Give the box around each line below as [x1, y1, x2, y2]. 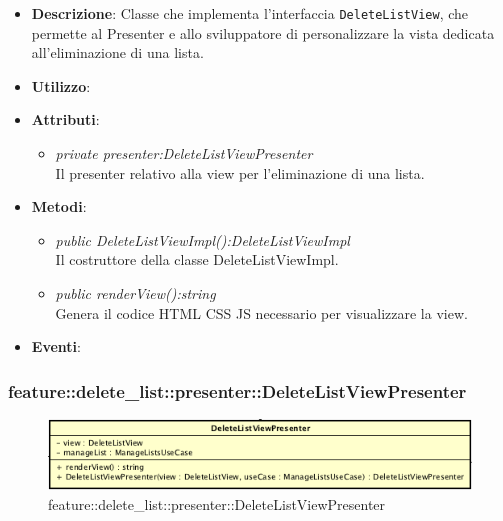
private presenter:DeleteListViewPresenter [55, 143, 313, 164]
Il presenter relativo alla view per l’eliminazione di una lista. [55, 162, 425, 183]
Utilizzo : [31, 75, 91, 96]
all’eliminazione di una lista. [31, 42, 204, 63]
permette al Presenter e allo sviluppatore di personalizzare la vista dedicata [31, 22, 495, 43]
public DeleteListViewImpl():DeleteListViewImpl [55, 229, 350, 250]
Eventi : [31, 336, 81, 357]
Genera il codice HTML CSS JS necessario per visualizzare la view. [55, 302, 468, 323]
